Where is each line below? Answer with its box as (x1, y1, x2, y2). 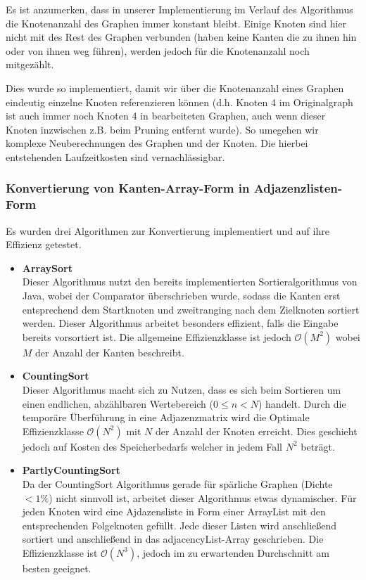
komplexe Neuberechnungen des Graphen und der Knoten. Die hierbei (6, 136, 308, 150)
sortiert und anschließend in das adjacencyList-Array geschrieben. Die (22, 531, 324, 546)
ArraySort (22, 260, 73, 275)
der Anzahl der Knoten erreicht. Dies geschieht (155, 423, 358, 438)
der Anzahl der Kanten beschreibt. (35, 344, 184, 359)
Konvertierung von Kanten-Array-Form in (6, 179, 250, 197)
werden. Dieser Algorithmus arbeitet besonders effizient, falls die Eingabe (22, 316, 339, 330)
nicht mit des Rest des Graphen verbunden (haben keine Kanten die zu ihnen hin (6, 30, 357, 44)
